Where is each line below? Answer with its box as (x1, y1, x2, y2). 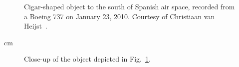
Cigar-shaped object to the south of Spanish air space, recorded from (24, 1, 235, 11)
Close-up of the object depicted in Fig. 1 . (24, 54, 151, 64)
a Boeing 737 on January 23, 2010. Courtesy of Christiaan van (24, 11, 215, 21)
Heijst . (24, 21, 47, 31)
